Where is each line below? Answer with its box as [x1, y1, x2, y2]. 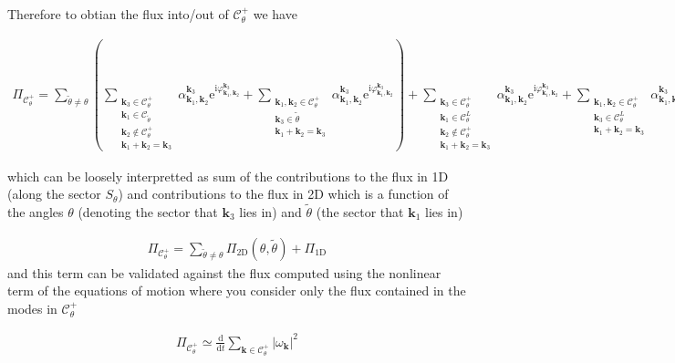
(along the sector [7, 184, 101, 203]
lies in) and [239, 202, 302, 221]
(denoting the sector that [78, 202, 218, 221]
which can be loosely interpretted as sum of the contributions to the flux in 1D [7, 166, 449, 185]
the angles [7, 202, 64, 221]
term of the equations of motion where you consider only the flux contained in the [7, 281, 466, 300]
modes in [7, 298, 57, 317]
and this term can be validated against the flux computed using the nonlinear [7, 263, 441, 282]
